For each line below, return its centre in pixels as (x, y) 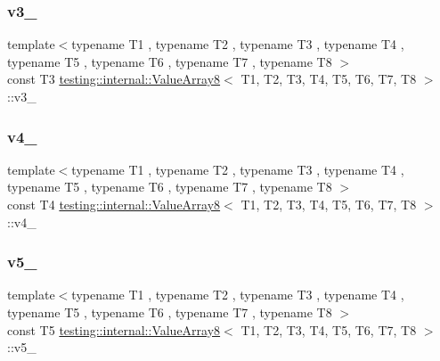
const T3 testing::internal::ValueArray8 (114, 79)
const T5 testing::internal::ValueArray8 (114, 329)
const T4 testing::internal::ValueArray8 (114, 204)
